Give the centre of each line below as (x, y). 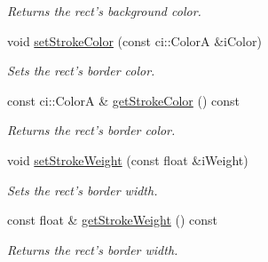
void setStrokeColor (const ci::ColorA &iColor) (134, 40)
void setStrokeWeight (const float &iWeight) (128, 159)
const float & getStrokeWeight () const (113, 220)
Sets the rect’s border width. (83, 190)
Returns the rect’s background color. (104, 11)
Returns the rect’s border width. (93, 249)
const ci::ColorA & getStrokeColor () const (124, 100)
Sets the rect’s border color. (81, 71)
